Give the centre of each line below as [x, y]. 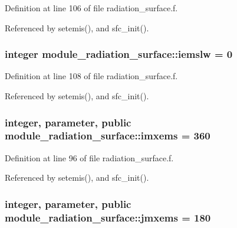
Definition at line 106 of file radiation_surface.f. [91, 8]
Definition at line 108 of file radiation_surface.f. [91, 76]
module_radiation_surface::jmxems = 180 [108, 217]
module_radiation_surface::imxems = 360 [108, 136]
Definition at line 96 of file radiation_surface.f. [89, 157]
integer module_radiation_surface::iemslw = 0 [119, 54]
